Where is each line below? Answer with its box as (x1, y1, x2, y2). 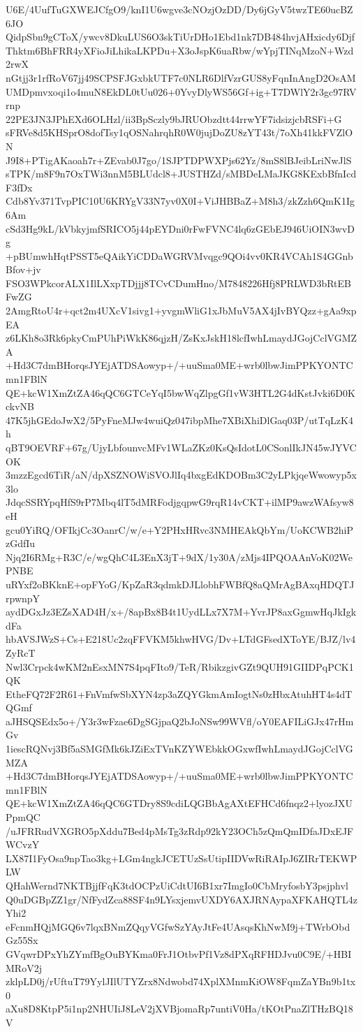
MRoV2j (6, 960, 42, 975)
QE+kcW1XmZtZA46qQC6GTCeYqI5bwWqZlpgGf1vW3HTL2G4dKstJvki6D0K (6, 385, 355, 400)
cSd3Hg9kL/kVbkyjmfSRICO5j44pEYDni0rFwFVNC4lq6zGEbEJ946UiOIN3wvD (6, 221, 355, 235)
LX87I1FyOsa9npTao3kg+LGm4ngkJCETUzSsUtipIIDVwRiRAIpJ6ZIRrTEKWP (6, 850, 357, 865)
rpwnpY (6, 590, 40, 605)
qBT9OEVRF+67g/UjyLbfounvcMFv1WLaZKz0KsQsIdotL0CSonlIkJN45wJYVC (6, 440, 357, 454)
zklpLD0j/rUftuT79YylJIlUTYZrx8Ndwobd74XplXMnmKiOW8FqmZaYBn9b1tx (6, 974, 356, 989)
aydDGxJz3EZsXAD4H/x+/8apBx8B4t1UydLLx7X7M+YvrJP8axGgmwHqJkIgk (6, 604, 357, 619)
